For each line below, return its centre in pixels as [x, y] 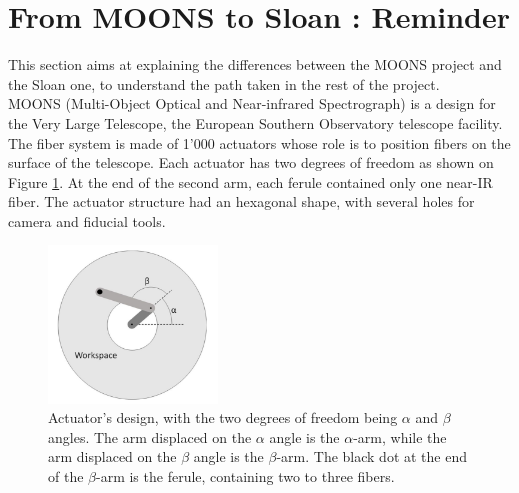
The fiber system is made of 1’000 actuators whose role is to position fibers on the [259, 142]
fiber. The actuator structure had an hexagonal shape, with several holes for [241, 201]
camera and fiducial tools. [87, 220]
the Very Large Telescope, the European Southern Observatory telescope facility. [255, 122]
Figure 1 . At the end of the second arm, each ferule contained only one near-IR [250, 181]
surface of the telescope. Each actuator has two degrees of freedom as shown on [251, 162]
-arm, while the [400, 436]
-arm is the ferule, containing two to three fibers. [245, 476]
